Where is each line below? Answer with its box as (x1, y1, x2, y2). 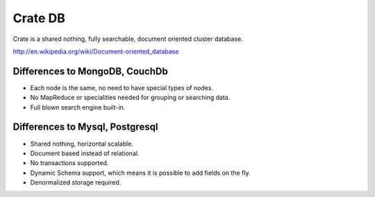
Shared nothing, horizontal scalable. (30, 139, 133, 148)
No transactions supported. (30, 159, 109, 167)
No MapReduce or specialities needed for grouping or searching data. (30, 94, 231, 102)
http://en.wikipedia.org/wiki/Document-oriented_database (12, 47, 179, 55)
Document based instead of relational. (30, 149, 140, 157)
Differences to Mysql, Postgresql (12, 121, 158, 133)
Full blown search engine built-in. (30, 103, 126, 111)
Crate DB (12, 10, 66, 26)
